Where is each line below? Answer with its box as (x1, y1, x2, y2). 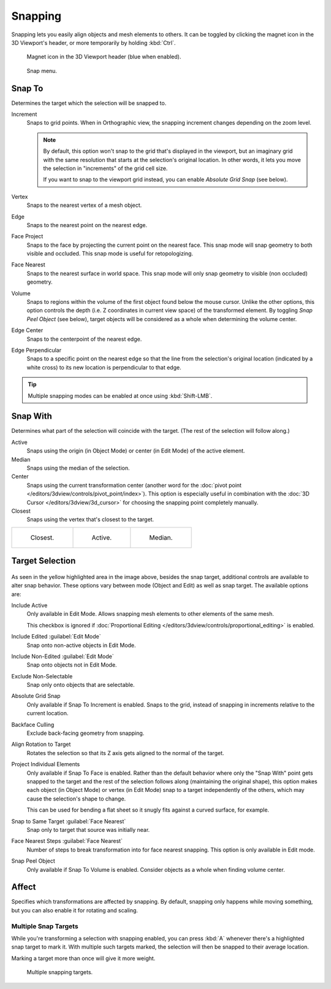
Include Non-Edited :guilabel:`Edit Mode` (11, 653, 114, 660)
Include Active (11, 602, 48, 609)
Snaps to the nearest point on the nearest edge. (26, 221, 148, 228)
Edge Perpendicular (11, 347, 61, 354)
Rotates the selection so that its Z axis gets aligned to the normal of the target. (26, 749, 224, 756)
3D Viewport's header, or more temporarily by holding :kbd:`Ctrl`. (11, 39, 176, 46)
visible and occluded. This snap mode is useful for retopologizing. (26, 250, 193, 257)
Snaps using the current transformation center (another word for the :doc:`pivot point (26, 481, 242, 489)
